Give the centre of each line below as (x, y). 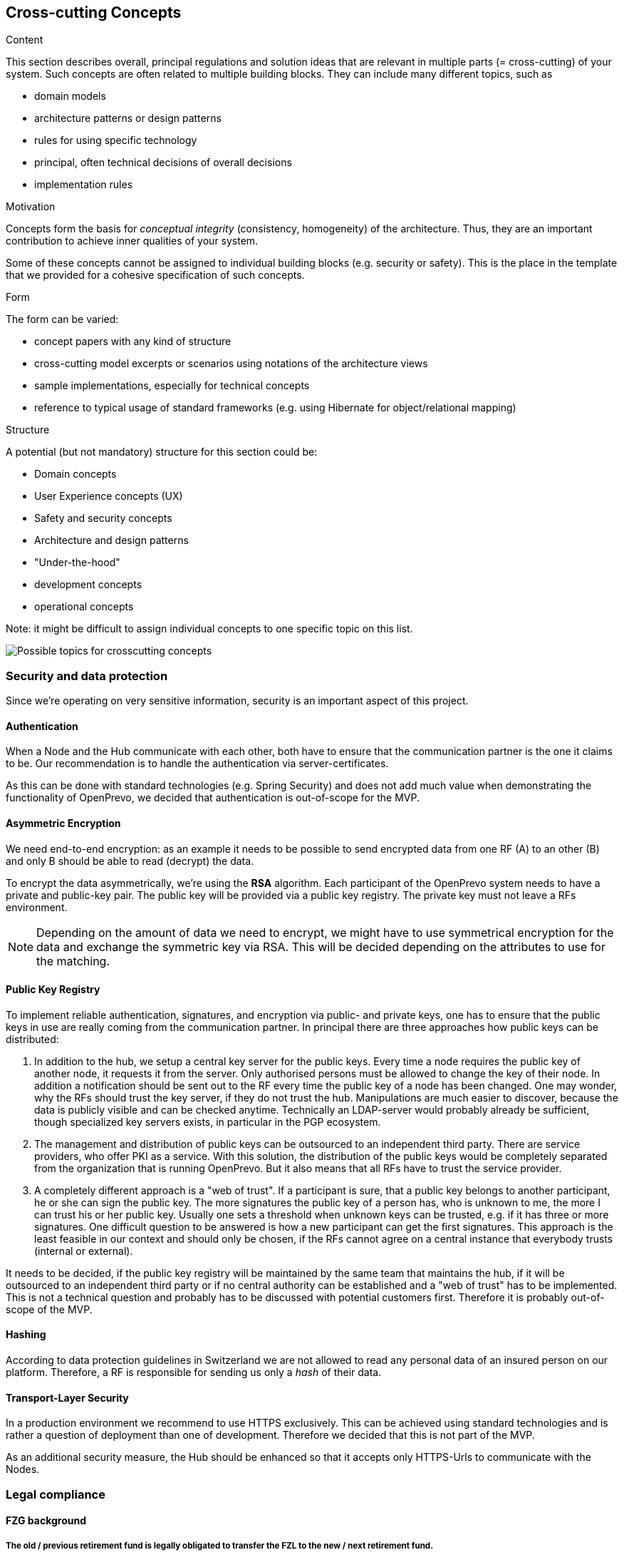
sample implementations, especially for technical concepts (172, 386)
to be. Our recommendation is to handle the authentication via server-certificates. (197, 764)
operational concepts (84, 607)
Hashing (26, 1335)
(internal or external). (84, 1251)
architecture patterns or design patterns (128, 118)
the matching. (73, 961)
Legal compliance (56, 1494)
